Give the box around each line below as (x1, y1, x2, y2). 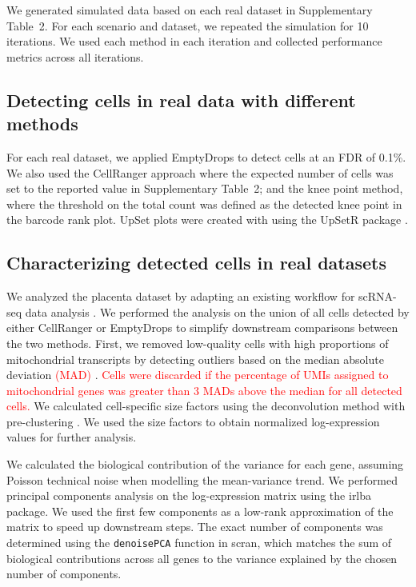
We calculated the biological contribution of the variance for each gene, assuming (6, 456, 404, 473)
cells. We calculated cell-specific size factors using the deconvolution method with (6, 397, 406, 414)
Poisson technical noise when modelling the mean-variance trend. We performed (6, 471, 398, 488)
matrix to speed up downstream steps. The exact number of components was (6, 518, 383, 535)
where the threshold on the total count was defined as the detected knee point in (6, 195, 402, 212)
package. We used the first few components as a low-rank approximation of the (6, 502, 394, 519)
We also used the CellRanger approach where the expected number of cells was (6, 164, 394, 181)
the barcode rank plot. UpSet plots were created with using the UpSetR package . (6, 211, 408, 228)
